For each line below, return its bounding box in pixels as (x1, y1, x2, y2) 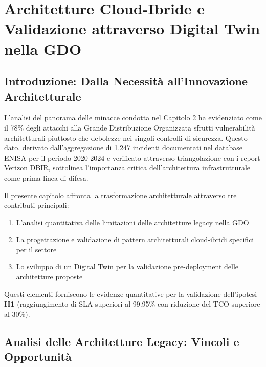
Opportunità (4, 349, 72, 364)
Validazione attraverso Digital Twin (4, 18, 260, 39)
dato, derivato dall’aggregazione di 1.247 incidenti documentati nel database (4, 142, 243, 153)
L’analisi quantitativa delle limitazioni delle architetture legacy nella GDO (16, 217, 249, 227)
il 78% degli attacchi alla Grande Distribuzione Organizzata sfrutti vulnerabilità (4, 122, 255, 133)
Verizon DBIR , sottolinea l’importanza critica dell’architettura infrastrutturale (4, 162, 250, 173)
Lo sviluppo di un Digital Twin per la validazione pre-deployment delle (16, 261, 238, 272)
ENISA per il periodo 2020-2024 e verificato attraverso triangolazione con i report (4, 152, 260, 163)
